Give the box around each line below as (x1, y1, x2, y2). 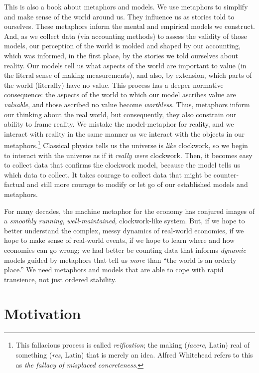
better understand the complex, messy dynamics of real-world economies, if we (4, 225, 244, 235)
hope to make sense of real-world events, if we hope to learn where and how (4, 235, 235, 245)
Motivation (4, 303, 81, 324)
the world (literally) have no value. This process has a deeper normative (4, 79, 224, 90)
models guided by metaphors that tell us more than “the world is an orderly (4, 254, 237, 265)
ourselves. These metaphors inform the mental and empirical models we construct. (4, 21, 255, 31)
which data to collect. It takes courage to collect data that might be (4, 169, 212, 180)
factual (4, 179, 25, 189)
